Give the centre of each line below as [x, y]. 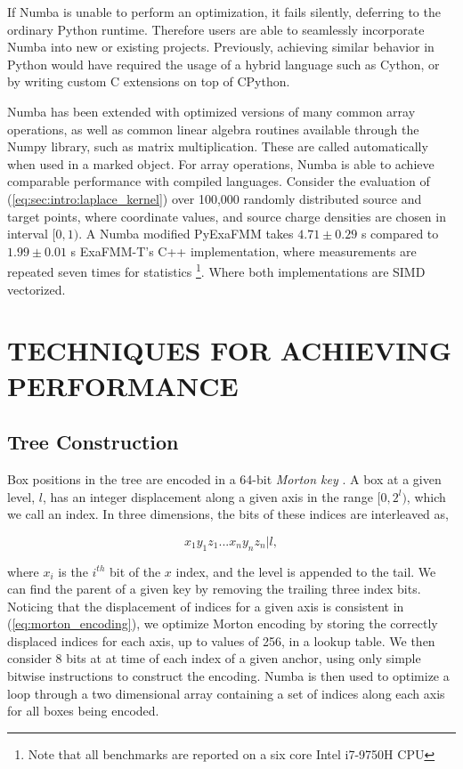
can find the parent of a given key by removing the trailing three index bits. [214, 589]
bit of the [135, 571]
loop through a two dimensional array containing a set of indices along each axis [226, 693]
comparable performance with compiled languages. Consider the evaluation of [219, 181]
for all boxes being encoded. [83, 711]
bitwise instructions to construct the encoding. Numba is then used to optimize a [228, 676]
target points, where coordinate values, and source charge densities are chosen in [227, 216]
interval [28, 234]
